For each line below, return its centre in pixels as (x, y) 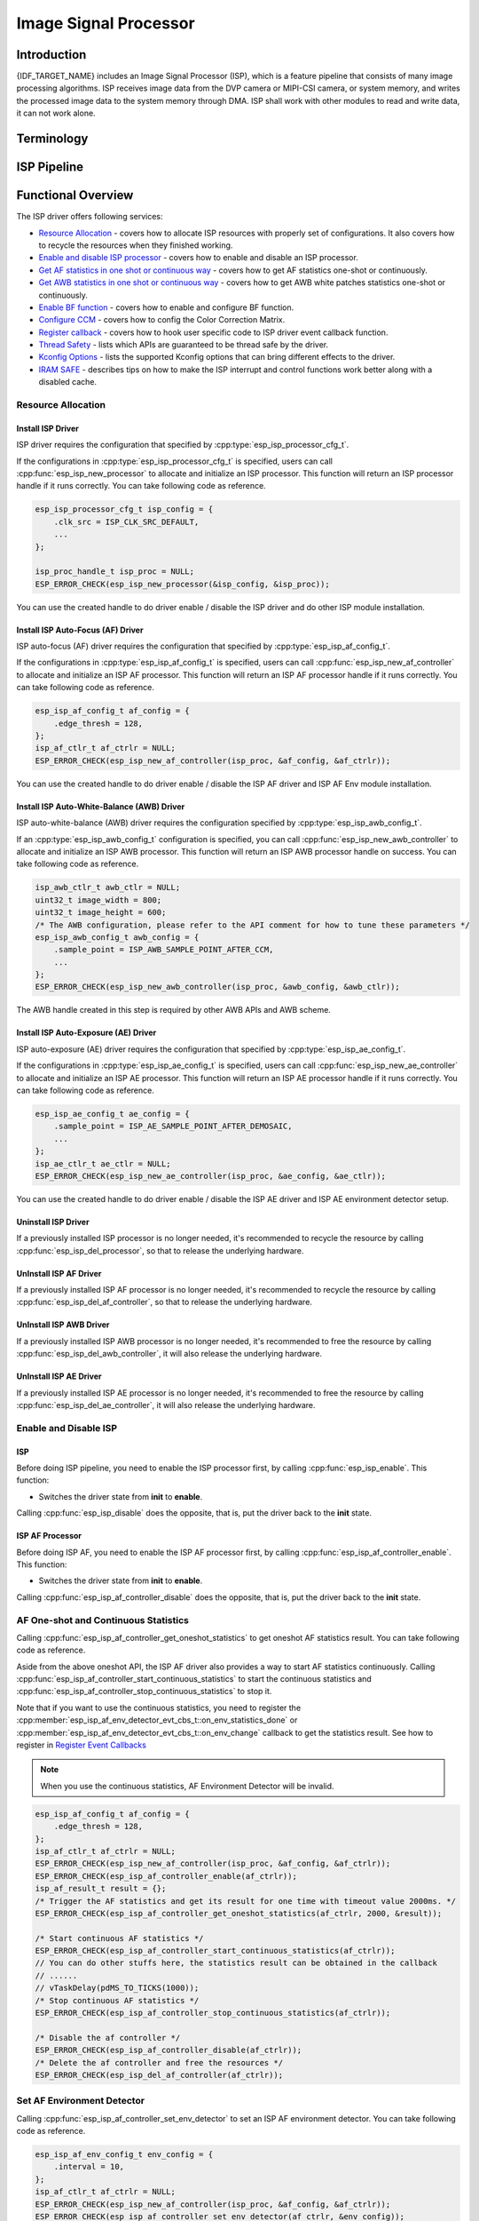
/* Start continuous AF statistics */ (119, 1938)
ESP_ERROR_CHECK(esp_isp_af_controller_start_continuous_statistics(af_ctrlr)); (215, 1951)
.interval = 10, (89, 2167)
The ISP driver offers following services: (90, 217)
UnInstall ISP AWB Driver (63, 1325)
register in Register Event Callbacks (81, 1745)
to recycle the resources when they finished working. (136, 245)
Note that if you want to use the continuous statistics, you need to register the (159, 1708)
